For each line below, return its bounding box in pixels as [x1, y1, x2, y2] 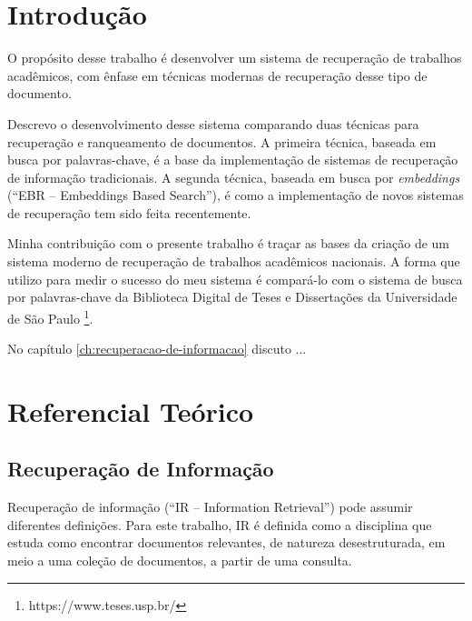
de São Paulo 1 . [7, 305, 93, 327]
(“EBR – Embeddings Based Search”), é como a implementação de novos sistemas [7, 185, 464, 205]
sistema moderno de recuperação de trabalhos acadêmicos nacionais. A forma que [7, 252, 460, 271]
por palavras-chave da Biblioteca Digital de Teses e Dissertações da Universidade [7, 287, 457, 306]
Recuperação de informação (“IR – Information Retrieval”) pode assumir [7, 497, 413, 516]
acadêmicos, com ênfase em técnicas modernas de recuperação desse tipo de [7, 65, 428, 85]
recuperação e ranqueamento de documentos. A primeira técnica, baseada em [7, 132, 437, 151]
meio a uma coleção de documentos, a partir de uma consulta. [7, 551, 352, 570]
